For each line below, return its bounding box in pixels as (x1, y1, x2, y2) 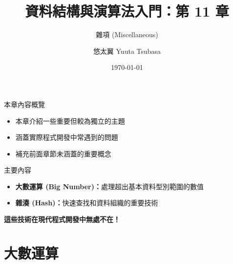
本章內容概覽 (4, 99, 45, 109)
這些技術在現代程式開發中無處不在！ (4, 214, 120, 224)
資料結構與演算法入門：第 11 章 (25, 1, 229, 21)
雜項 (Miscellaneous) (96, 29, 158, 40)
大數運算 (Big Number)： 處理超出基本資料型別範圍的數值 (15, 181, 204, 191)
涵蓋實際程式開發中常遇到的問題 (15, 132, 118, 142)
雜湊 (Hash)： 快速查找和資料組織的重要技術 (15, 198, 158, 208)
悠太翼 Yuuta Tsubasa (93, 45, 161, 56)
